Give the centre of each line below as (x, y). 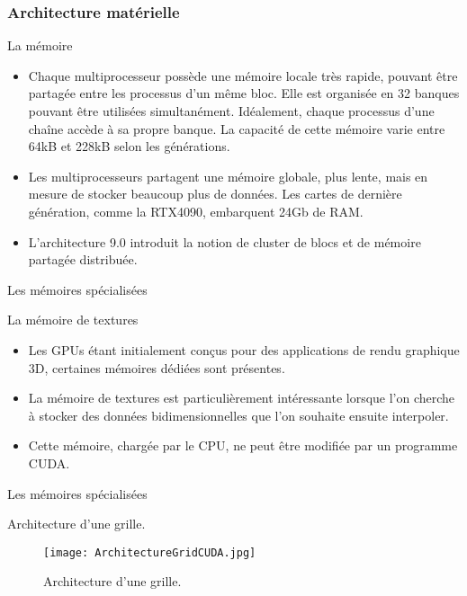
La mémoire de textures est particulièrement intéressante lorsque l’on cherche (242, 398)
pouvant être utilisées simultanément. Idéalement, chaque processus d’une (231, 111)
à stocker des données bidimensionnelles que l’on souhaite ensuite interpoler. (238, 415)
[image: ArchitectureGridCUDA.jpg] (150, 552)
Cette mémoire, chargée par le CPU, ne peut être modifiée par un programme (243, 445)
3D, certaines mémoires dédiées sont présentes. (157, 367)
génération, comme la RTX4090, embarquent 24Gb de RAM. (196, 211)
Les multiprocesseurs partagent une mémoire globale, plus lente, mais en (228, 176)
